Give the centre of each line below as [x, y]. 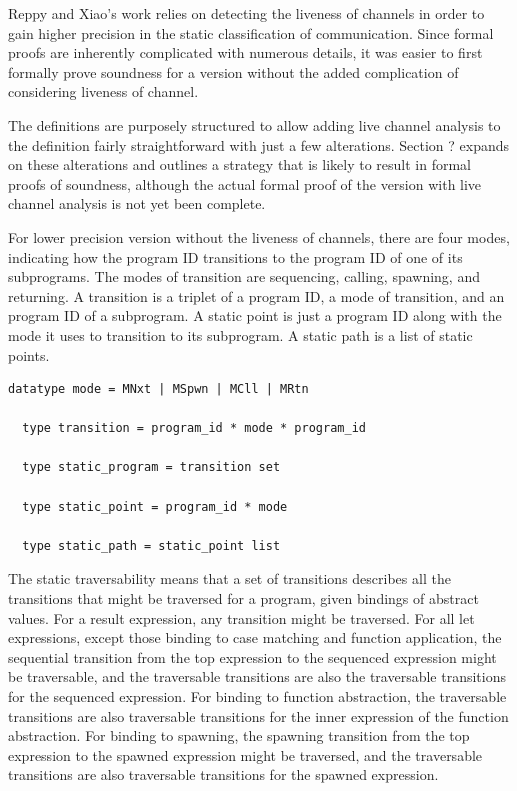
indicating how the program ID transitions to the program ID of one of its [235, 256]
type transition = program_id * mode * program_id [194, 428]
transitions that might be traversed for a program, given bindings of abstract [243, 598]
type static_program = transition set [151, 467]
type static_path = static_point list [151, 545]
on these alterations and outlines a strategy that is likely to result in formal [240, 164]
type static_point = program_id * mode [155, 506]
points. [29, 354]
